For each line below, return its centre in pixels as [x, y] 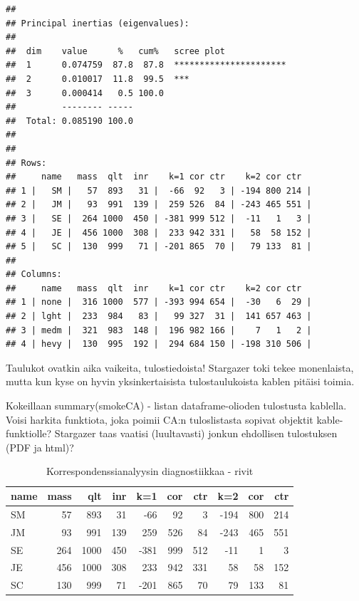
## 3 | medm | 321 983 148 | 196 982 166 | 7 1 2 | [159, 330]
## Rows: [26, 163]
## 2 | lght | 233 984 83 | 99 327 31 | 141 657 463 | [159, 317]
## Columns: [34, 275]
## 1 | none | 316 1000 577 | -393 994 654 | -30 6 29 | [159, 302]
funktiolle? [29, 433]
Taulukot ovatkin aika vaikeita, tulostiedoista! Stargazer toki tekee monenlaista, [180, 367]
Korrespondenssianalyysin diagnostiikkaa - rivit [150, 471]
